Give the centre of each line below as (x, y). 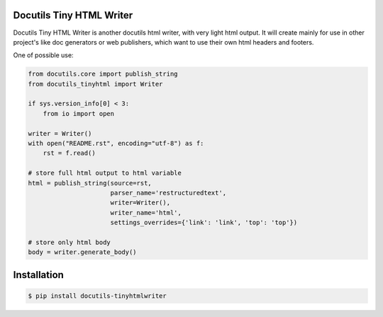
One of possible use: (43, 55)
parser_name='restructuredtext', (168, 192)
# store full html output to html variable (105, 173)
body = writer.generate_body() (83, 252)
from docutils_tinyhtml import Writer (95, 84)
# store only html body (70, 242)
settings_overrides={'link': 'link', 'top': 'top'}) (204, 223)
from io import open (79, 114)
